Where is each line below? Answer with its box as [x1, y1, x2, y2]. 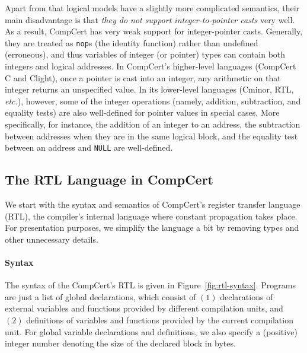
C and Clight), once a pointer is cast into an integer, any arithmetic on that [5, 71, 281, 84]
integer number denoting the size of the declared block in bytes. [5, 337, 236, 349]
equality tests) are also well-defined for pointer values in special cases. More [5, 106, 280, 119]
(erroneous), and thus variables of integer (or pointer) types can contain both [5, 48, 286, 61]
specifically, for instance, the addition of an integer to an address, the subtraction [5, 118, 300, 130]
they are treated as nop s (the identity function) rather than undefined [5, 36, 258, 49]
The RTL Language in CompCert [5, 170, 214, 189]
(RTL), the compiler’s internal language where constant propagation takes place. [5, 209, 298, 222]
